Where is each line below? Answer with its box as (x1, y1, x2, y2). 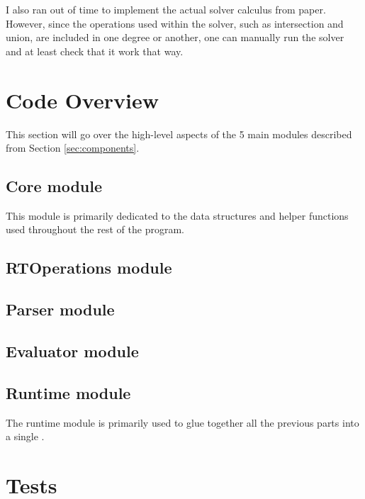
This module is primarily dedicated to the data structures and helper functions (6, 208, 349, 223)
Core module (6, 175, 103, 197)
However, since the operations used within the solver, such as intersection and (6, 16, 344, 30)
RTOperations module (6, 257, 172, 279)
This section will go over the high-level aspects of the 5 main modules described (6, 126, 352, 141)
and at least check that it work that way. (6, 43, 184, 58)
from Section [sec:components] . (6, 140, 140, 155)
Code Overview (6, 85, 159, 114)
